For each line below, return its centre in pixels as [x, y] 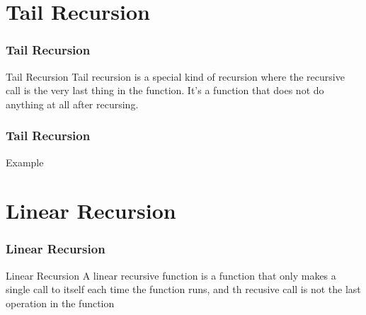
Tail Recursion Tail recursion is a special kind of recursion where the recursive [175, 76]
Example [25, 162]
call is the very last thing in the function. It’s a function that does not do [165, 90]
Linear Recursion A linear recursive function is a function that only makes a [171, 275]
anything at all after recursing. [72, 104]
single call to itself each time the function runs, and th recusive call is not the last [183, 289]
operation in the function [60, 303]
